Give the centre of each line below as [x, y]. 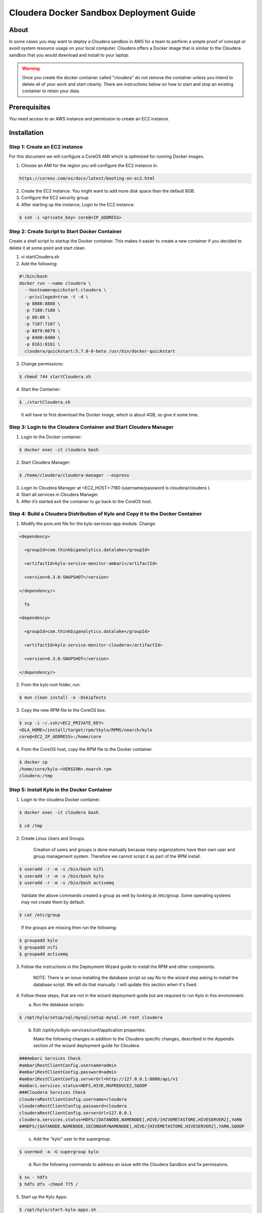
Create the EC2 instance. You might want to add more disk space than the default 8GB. [108, 191]
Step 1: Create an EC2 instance [46, 147]
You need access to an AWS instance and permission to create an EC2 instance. [89, 119]
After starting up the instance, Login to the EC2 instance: [78, 204]
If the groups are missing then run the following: [69, 928]
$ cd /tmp [31, 826]
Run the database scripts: [59, 1004]
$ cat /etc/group [40, 915]
